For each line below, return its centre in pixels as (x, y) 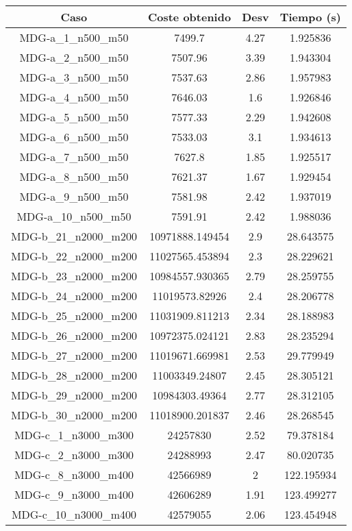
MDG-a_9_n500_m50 (74, 196)
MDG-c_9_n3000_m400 (74, 494)
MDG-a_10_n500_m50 (74, 216)
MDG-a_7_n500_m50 (74, 157)
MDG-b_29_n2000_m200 (74, 395)
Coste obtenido (189, 17)
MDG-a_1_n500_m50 (74, 37)
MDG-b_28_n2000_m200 (74, 375)
